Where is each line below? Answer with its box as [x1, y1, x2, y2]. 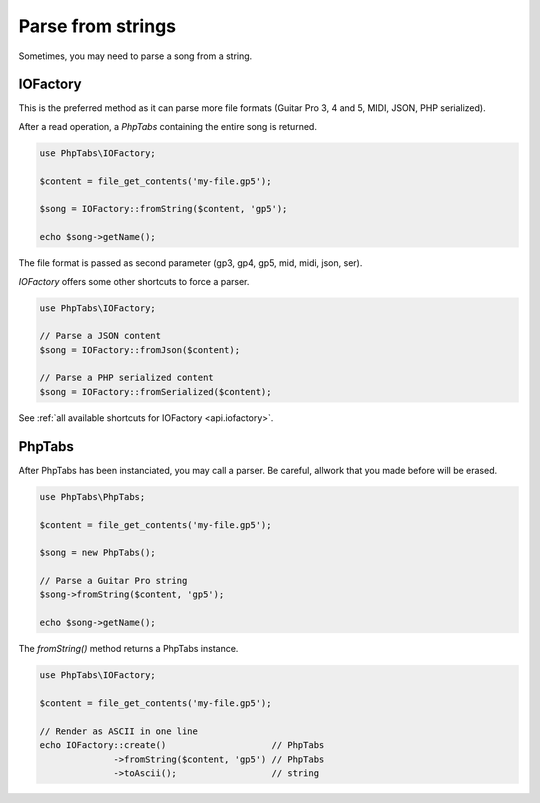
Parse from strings [18, 15, 177, 37]
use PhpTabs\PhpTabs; [39, 491, 146, 502]
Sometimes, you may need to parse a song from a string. [18, 50, 253, 62]
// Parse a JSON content [39, 330, 162, 342]
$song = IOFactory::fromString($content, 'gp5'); [39, 203, 288, 215]
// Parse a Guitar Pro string [39, 575, 188, 587]
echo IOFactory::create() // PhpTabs [39, 740, 325, 751]
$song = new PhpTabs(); [39, 547, 157, 559]
